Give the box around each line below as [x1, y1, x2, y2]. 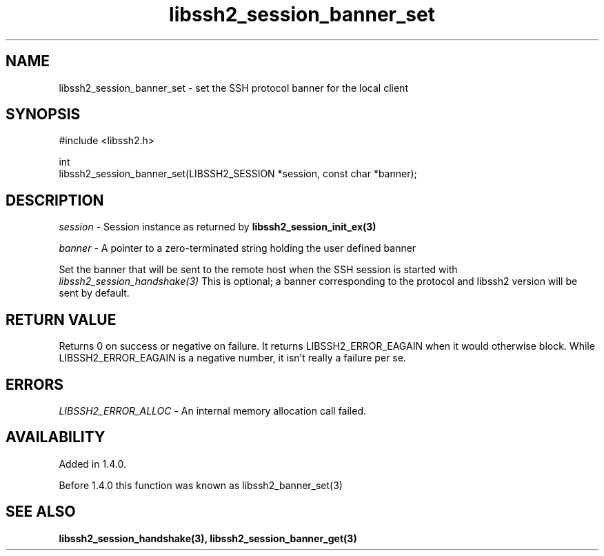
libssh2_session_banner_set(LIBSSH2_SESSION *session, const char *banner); [59, 168, 417, 180]
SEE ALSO [6, 503, 76, 521]
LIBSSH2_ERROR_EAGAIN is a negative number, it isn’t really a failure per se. [59, 352, 406, 364]
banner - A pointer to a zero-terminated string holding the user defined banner [59, 242, 416, 255]
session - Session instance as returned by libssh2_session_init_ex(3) [59, 221, 376, 233]
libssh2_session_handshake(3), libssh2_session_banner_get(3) [59, 532, 357, 544]
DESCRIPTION [6, 191, 104, 209]
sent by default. [59, 287, 130, 299]
